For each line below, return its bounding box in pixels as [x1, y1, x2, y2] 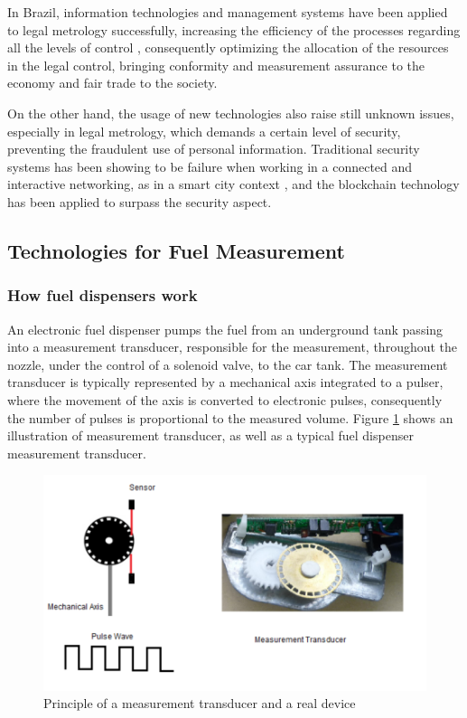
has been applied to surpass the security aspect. [7, 192, 272, 211]
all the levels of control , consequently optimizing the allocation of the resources [7, 38, 449, 57]
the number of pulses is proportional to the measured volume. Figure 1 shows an [7, 408, 453, 427]
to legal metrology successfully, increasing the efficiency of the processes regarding [7, 20, 461, 39]
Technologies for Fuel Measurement [7, 236, 345, 264]
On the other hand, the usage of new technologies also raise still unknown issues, [7, 103, 454, 122]
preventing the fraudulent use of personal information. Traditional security [7, 139, 420, 158]
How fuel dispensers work [7, 284, 198, 307]
